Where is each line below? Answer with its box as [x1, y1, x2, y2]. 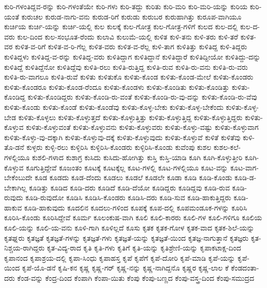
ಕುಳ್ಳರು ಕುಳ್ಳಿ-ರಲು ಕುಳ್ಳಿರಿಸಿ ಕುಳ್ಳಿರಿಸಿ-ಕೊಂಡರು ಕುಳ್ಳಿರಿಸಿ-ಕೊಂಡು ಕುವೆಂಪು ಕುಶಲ [26, 142, 211, 152]
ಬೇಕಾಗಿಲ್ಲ [4, 182, 27, 193]
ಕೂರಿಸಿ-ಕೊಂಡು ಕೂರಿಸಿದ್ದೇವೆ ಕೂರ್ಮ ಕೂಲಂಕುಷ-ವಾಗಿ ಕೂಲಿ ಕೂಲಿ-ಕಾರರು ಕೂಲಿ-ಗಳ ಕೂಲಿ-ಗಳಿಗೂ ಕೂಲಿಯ [4, 212, 262, 223]
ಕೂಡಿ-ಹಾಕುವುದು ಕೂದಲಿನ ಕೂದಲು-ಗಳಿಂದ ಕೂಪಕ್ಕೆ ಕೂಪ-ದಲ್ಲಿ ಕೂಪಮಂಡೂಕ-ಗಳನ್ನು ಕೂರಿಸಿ [24, 202, 247, 213]
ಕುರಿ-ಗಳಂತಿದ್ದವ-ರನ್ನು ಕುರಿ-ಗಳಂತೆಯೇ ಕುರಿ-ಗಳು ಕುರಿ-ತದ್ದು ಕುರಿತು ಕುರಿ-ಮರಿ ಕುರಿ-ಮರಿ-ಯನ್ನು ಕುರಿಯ [4, 1, 247, 11]
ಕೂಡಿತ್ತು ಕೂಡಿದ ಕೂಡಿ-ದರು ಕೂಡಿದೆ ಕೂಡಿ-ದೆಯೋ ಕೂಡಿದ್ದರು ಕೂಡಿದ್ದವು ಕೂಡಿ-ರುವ [29, 182, 230, 193]
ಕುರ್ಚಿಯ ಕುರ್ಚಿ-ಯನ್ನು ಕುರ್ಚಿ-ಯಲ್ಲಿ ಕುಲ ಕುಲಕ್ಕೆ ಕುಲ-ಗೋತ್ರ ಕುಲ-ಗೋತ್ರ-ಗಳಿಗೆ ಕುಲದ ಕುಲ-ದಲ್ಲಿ [4, 21, 238, 32]
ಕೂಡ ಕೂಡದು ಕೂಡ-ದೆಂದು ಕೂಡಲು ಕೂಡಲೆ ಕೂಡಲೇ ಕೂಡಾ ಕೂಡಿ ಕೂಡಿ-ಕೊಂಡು [34, 172, 233, 183]
